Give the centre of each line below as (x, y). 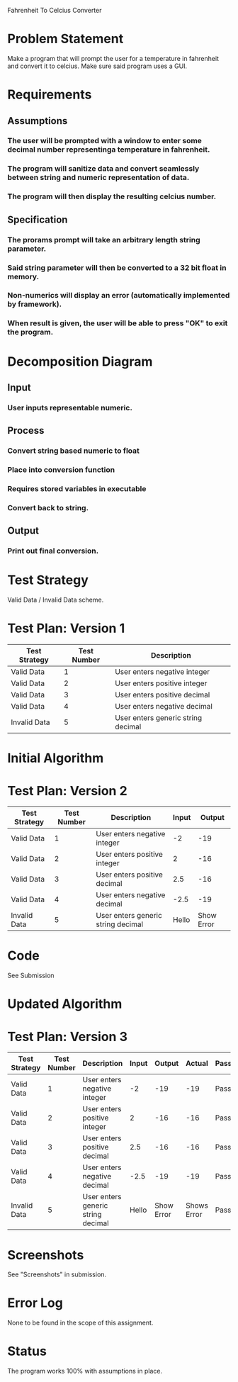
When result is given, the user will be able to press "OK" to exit (118, 323)
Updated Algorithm (65, 1004)
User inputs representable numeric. (70, 408)
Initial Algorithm (56, 758)
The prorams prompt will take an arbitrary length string (104, 240)
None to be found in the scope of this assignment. (80, 1323)
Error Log (35, 1303)
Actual (197, 1064)
